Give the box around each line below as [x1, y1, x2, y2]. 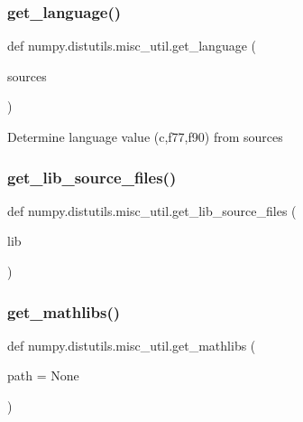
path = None [7, 366, 79, 385]
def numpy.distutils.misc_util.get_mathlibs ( [7, 335, 256, 354]
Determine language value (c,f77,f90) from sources [7, 127, 283, 145]
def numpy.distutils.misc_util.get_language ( [7, 36, 256, 55]
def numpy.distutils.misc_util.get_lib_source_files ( [7, 201, 297, 220]
